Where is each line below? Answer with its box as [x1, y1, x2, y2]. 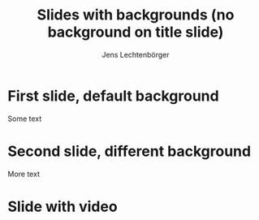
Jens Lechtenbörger [101, 50, 170, 59]
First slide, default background [7, 87, 220, 105]
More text [7, 169, 40, 179]
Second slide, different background [7, 142, 252, 160]
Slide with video [7, 197, 119, 216]
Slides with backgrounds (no [37, 6, 235, 24]
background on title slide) [47, 23, 224, 41]
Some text [7, 114, 42, 123]
